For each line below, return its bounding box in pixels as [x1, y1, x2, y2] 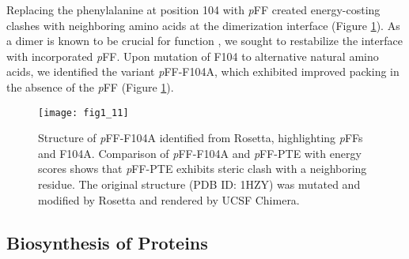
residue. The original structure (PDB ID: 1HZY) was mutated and [38, 176, 361, 192]
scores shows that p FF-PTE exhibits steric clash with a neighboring [38, 160, 367, 177]
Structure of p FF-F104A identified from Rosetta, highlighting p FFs [38, 129, 363, 146]
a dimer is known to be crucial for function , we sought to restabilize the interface [6, 32, 403, 49]
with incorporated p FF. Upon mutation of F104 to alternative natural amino [6, 47, 379, 64]
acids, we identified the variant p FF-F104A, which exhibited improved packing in [6, 63, 400, 80]
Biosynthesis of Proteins [6, 230, 208, 254]
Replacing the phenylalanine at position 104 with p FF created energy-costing [6, 2, 381, 17]
